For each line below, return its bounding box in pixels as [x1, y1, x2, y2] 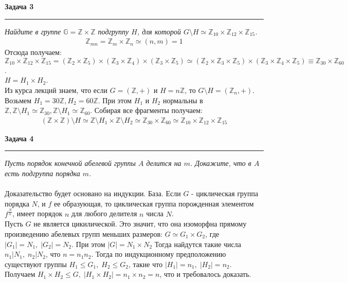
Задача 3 [5, 1, 34, 11]
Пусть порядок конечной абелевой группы [5, 158, 136, 168]
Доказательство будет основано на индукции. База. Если [5, 188, 181, 199]
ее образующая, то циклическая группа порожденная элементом [54, 198, 254, 209]
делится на [146, 158, 181, 168]
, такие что [129, 258, 163, 269]
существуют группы [5, 258, 67, 269]
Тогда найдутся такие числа [154, 238, 241, 249]
